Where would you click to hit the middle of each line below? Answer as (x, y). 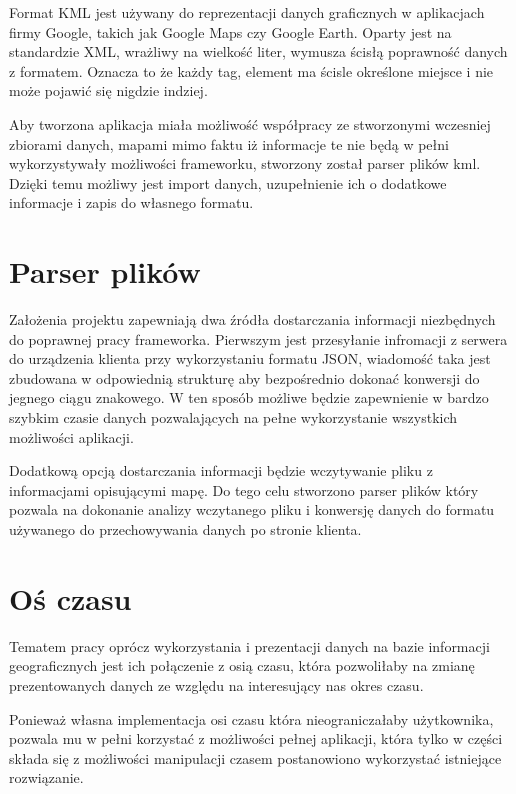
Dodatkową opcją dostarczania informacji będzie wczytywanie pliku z (221, 470)
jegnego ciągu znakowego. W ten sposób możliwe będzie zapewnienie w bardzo (249, 397)
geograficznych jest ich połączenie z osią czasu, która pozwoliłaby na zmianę (242, 665)
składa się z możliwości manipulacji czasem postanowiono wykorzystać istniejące (255, 757)
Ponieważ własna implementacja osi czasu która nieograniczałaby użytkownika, (251, 718)
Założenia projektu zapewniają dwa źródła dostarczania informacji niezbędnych (252, 319)
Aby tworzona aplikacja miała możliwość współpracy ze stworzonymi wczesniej (250, 123)
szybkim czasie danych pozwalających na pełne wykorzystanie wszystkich (233, 417)
